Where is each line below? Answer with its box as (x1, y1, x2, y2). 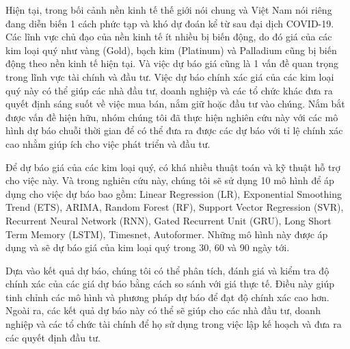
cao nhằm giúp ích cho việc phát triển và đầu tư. (5, 136, 211, 151)
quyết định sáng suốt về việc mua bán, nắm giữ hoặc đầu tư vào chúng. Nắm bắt (5, 96, 345, 111)
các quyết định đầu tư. (5, 330, 100, 344)
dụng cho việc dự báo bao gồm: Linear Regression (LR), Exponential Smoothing (5, 186, 342, 201)
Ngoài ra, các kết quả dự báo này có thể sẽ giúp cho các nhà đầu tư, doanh (5, 303, 321, 318)
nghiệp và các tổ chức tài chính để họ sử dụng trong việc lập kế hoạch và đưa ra (5, 317, 342, 331)
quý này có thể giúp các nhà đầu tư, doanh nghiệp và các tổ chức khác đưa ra (5, 83, 333, 97)
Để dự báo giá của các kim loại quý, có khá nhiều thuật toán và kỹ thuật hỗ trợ (5, 159, 340, 174)
